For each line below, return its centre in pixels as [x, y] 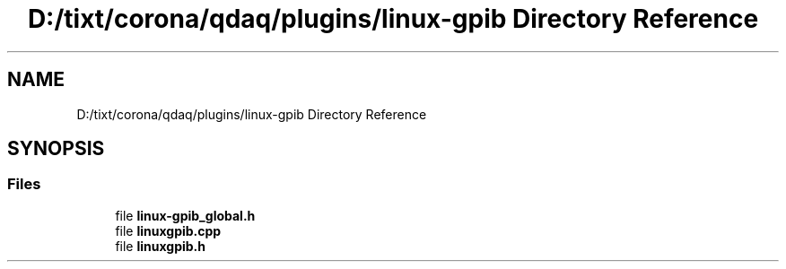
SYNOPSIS [56, 149]
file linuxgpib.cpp [168, 230]
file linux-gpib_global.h [185, 215]
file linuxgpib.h [160, 246]
